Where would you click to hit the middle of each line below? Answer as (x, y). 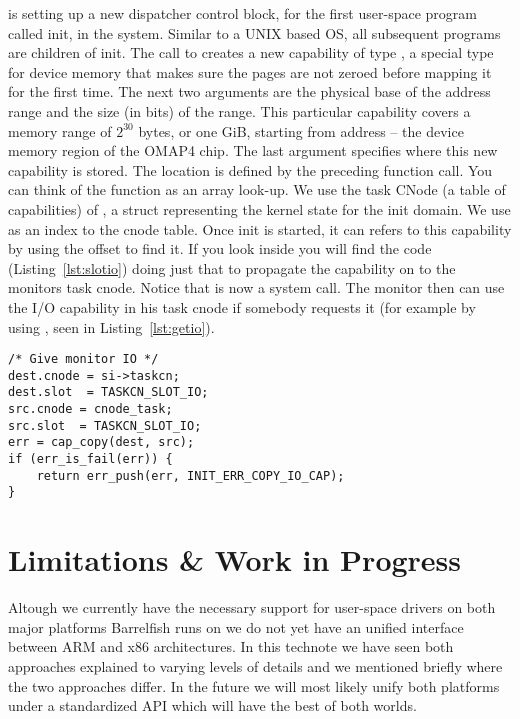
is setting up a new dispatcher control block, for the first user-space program (242, 13)
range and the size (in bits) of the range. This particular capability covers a (239, 110)
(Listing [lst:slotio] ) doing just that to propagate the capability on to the (232, 267)
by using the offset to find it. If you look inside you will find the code (220, 248)
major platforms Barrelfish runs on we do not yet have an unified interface (236, 626)
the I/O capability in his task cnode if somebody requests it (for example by (242, 306)
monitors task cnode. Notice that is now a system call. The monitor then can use (256, 287)
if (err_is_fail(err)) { (90, 459)
